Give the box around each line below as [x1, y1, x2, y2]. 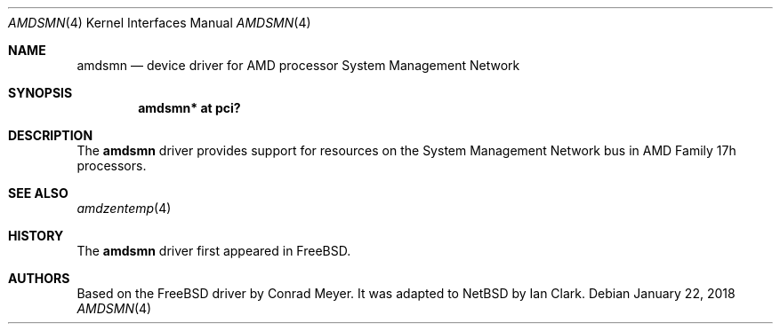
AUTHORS [8, 271, 70, 286]
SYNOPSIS [8, 85, 73, 100]
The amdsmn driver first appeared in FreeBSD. [76, 243, 351, 258]
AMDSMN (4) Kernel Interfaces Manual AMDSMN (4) [8, 15, 311, 30]
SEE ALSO [8, 185, 68, 201]
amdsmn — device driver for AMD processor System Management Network [76, 58, 520, 73]
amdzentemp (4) [76, 201, 172, 216]
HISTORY [8, 228, 64, 243]
